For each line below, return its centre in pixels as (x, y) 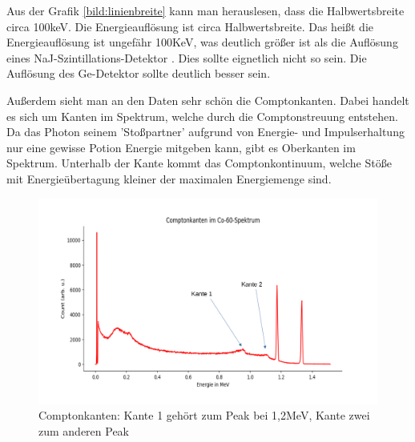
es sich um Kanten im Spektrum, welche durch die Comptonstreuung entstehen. (202, 116)
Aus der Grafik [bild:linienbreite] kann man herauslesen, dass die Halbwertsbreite (205, 10)
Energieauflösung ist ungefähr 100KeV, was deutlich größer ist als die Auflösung (202, 42)
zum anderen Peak (84, 430)
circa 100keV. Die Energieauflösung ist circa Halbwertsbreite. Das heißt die (190, 26)
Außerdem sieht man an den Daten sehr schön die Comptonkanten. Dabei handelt (208, 100)
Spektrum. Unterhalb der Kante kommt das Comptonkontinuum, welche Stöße (199, 163)
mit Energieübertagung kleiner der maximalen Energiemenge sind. (169, 178)
